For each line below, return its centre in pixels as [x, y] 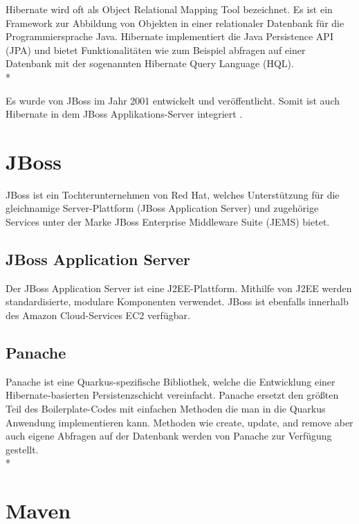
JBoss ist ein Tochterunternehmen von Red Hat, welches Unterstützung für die [173, 194]
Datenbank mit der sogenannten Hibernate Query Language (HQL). [150, 63]
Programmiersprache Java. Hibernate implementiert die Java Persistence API [169, 36]
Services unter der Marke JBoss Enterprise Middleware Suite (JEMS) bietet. [168, 222]
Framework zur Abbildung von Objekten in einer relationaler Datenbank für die [175, 22]
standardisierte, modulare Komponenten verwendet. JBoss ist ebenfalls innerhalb [177, 301]
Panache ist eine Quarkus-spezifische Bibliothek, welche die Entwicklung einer [171, 381]
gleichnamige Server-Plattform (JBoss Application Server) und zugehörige [162, 208]
